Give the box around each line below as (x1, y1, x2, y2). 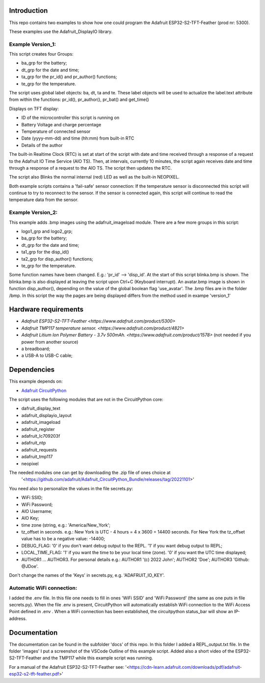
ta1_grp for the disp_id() (21, 249, 69, 255)
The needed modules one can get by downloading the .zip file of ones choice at (9, 470, 171, 475)
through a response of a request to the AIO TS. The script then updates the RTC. (9, 165, 172, 171)
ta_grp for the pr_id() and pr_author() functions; (21, 74, 117, 80)
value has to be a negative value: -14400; (21, 536, 106, 542)
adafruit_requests (21, 446, 57, 452)
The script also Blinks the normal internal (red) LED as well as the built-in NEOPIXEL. (9, 174, 180, 180)
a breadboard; (21, 346, 50, 352)
